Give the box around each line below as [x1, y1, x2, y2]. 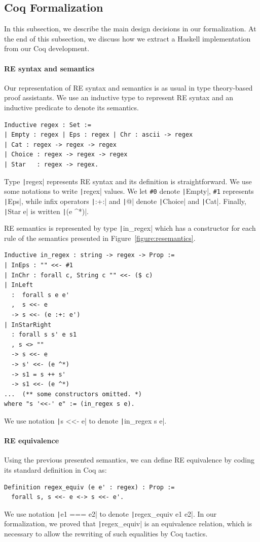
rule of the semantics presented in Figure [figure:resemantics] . [4, 232, 196, 243]
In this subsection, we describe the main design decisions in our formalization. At [4, 23, 256, 34]
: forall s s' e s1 [11, 331, 77, 339]
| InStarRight [4, 321, 52, 328]
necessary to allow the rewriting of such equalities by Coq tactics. [4, 528, 208, 539]
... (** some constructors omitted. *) [4, 390, 142, 398]
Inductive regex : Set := [4, 121, 91, 129]
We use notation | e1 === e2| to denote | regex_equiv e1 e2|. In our [4, 508, 217, 519]
